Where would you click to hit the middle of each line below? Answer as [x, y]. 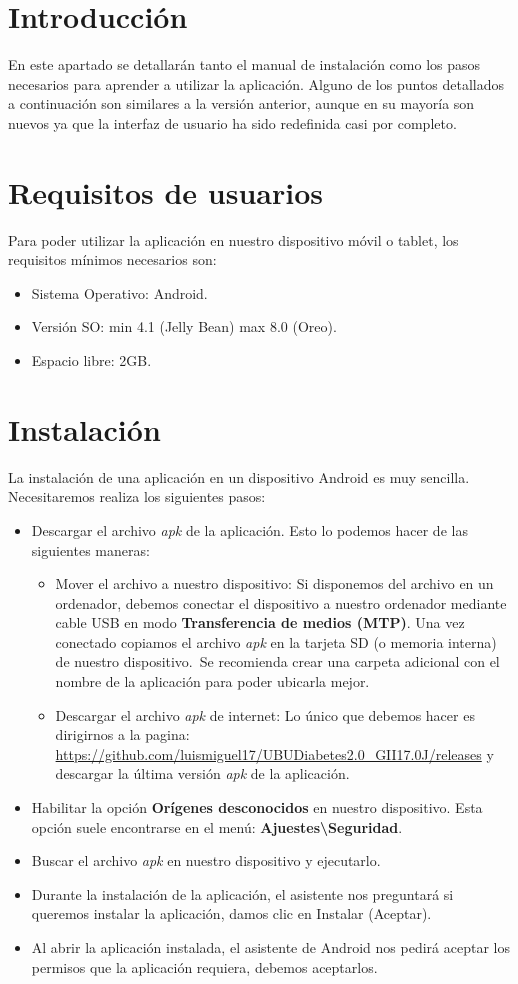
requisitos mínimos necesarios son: [112, 259]
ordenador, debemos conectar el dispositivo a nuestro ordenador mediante [281, 602]
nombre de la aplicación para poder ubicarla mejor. [212, 681]
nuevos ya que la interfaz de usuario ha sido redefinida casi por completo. [232, 122]
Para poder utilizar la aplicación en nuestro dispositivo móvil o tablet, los [233, 239]
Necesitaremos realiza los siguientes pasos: [137, 496]
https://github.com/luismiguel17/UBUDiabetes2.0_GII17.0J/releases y [274, 753]
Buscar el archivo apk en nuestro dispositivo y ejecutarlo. [206, 860]
